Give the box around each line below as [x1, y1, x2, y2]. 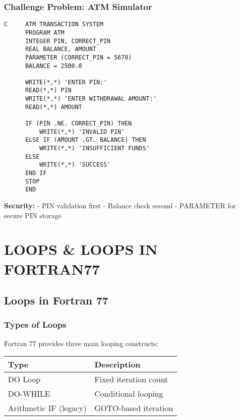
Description [94, 359, 141, 370]
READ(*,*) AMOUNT [25, 103, 82, 111]
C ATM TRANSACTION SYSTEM [4, 21, 104, 28]
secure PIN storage [4, 210, 61, 220]
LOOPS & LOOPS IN [4, 239, 158, 259]
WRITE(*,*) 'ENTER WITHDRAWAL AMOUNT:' [25, 95, 157, 103]
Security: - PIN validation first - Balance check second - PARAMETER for [4, 200, 236, 210]
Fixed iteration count [94, 373, 168, 385]
